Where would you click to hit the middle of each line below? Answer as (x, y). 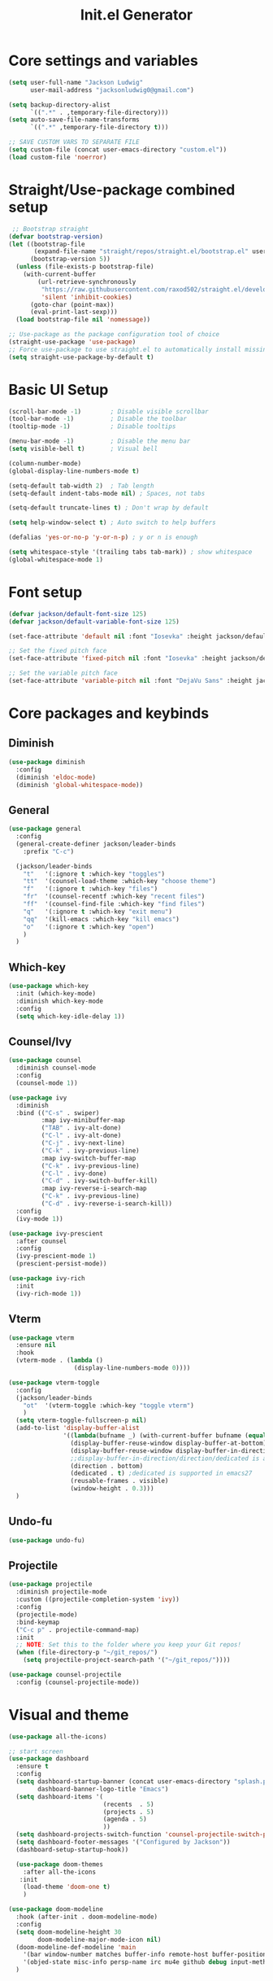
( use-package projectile (50, 1585)
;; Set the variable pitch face (63, 673)
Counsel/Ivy (40, 1041)
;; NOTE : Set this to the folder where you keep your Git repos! (129, 1645)
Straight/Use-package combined (122, 190)
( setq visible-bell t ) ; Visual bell (83, 449)
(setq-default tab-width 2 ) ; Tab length (81, 486)
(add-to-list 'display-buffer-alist (78, 1428)
